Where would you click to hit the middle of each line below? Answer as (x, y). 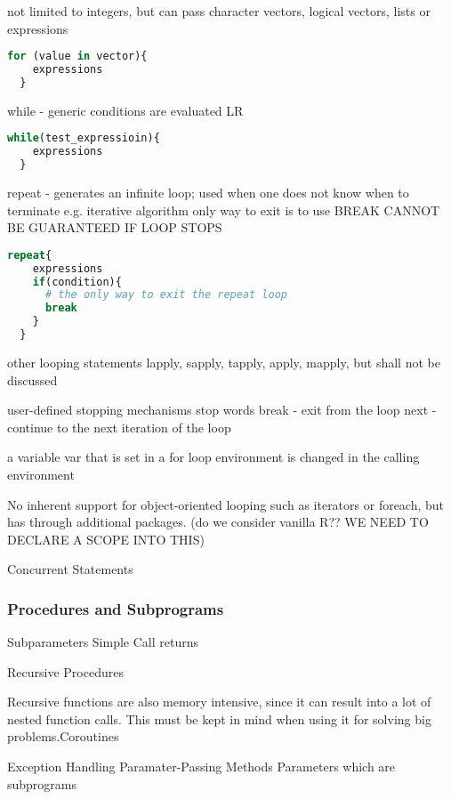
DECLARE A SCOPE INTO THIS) (106, 539)
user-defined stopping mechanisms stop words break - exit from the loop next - (222, 410)
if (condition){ (77, 282)
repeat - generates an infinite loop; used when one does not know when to (208, 193)
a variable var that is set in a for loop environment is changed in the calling (213, 457)
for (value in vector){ (77, 56)
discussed (32, 379)
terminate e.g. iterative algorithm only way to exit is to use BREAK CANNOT (224, 210)
